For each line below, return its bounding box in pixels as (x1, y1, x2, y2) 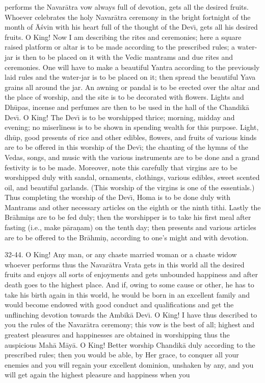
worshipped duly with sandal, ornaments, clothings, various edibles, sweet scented (5, 172, 260, 183)
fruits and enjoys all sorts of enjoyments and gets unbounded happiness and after (5, 269, 258, 280)
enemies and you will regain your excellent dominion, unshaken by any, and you (5, 359, 254, 370)
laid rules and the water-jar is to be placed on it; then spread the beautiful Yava (5, 72, 256, 82)
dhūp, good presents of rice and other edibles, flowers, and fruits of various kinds (5, 131, 257, 142)
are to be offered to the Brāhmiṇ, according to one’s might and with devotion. (5, 232, 249, 242)
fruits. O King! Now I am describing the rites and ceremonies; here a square (5, 31, 242, 42)
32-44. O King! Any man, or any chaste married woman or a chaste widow (5, 249, 237, 260)
